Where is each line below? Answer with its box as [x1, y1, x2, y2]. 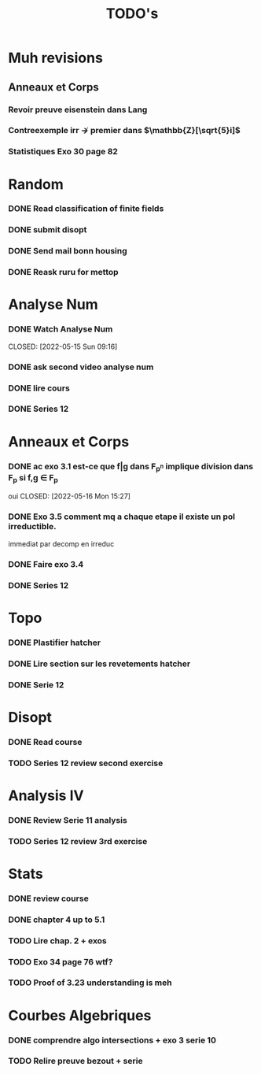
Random [8, 175, 64, 193]
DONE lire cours [8, 383, 71, 394]
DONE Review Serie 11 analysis [8, 814, 127, 825]
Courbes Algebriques [8, 1006, 152, 1024]
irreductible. [8, 521, 57, 532]
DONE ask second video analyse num [8, 361, 154, 372]
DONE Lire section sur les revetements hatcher [8, 658, 191, 669]
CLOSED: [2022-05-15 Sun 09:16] [8, 342, 118, 351]
